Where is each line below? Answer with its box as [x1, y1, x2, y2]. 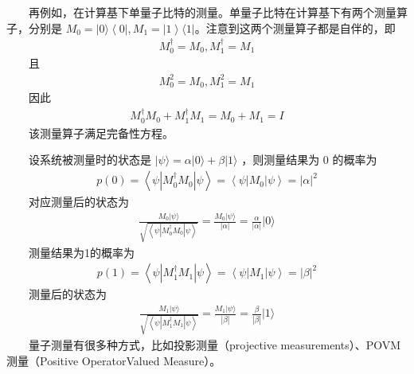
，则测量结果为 [241, 151, 320, 168]
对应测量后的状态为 [29, 193, 129, 210]
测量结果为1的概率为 [29, 243, 135, 260]
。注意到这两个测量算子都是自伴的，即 [194, 19, 396, 36]
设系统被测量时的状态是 [29, 151, 151, 168]
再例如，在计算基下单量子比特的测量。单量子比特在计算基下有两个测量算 [29, 4, 408, 20]
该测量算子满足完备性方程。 [29, 124, 174, 141]
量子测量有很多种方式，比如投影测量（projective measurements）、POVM [29, 337, 401, 353]
